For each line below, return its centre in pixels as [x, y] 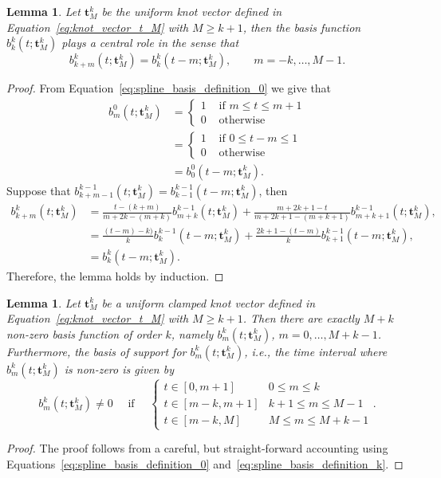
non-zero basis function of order [84, 333]
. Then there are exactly [301, 318]
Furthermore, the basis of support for [96, 351]
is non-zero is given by [119, 368]
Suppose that [39, 190]
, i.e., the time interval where [316, 351]
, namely [192, 333]
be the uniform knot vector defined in [192, 11]
